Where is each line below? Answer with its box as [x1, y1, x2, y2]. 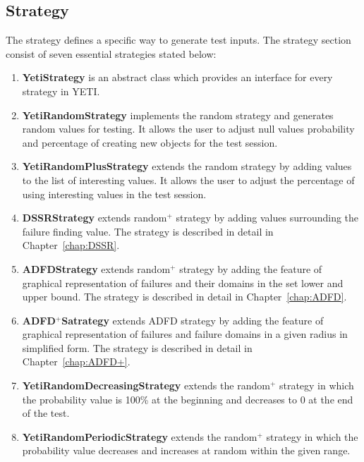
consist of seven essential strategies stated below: [6, 46, 217, 61]
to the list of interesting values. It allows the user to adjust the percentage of [22, 172, 355, 187]
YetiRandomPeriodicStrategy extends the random [22, 429, 257, 444]
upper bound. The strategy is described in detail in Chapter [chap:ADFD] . [22, 289, 347, 304]
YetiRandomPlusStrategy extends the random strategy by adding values [22, 159, 352, 174]
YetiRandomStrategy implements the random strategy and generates [22, 107, 334, 122]
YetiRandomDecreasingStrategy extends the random [22, 378, 270, 393]
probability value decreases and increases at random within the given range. [22, 443, 351, 458]
